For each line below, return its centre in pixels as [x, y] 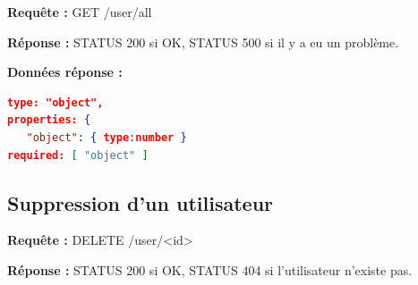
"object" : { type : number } [107, 137]
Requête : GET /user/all [80, 12]
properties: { [49, 120]
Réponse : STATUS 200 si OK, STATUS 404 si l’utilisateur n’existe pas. [210, 269]
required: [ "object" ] [78, 155]
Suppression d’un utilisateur [141, 202]
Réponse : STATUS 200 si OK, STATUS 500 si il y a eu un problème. [203, 42]
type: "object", [55, 102]
